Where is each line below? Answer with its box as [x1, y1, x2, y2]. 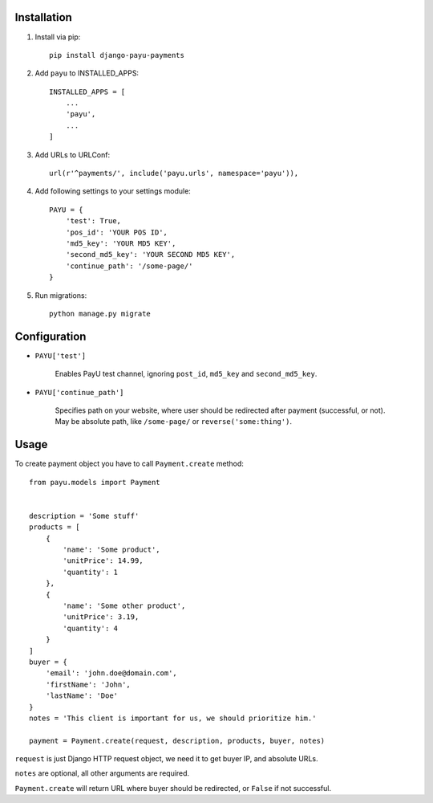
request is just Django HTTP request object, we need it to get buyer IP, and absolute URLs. [14, 754, 318, 764]
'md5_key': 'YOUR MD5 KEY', [65, 238, 176, 248]
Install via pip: [34, 32, 81, 42]
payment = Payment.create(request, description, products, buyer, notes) [29, 736, 326, 745]
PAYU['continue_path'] [34, 388, 124, 397]
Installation [14, 10, 72, 24]
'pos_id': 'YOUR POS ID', [65, 227, 168, 237]
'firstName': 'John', [45, 679, 132, 689]
